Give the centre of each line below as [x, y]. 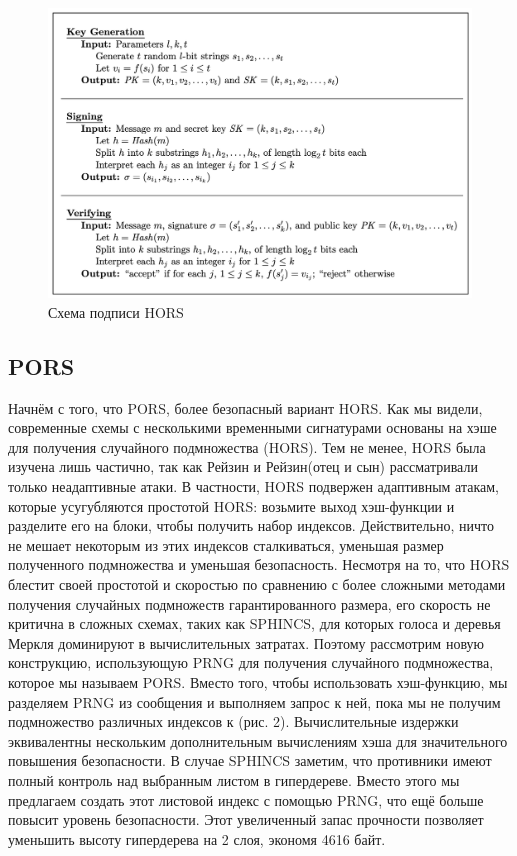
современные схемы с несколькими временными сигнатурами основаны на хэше [252, 427]
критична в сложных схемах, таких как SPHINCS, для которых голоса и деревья [254, 623]
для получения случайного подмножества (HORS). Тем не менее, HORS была [247, 446]
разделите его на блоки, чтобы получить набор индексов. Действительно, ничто [251, 525]
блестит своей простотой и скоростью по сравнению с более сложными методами [257, 583]
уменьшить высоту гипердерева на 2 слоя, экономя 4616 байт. [197, 838]
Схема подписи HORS [116, 311]
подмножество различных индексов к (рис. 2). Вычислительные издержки [233, 721]
